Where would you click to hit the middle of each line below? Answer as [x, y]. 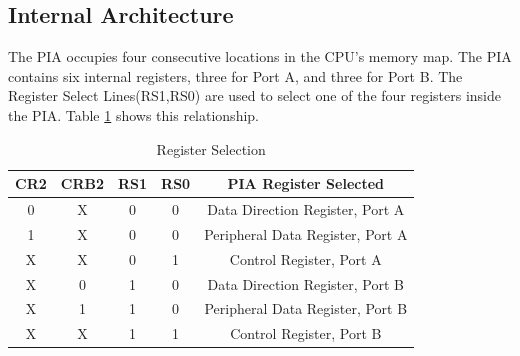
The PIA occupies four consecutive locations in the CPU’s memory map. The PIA [260, 56]
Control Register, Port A [305, 258]
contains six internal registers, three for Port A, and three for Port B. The [235, 75]
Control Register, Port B [306, 333]
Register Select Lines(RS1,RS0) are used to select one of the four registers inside [255, 95]
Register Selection [211, 148]
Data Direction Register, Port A [306, 209]
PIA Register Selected [306, 183]
